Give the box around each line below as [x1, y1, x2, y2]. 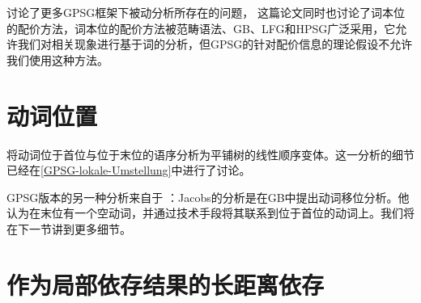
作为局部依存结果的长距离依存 [6, 267, 325, 301]
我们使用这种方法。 [6, 51, 108, 68]
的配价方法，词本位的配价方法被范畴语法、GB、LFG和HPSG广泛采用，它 [6, 19, 396, 36]
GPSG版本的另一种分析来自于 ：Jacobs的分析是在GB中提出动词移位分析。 [6, 188, 398, 205]
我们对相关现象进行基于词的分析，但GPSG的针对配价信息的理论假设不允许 [17, 36, 413, 53]
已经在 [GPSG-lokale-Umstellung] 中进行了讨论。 [6, 162, 251, 179]
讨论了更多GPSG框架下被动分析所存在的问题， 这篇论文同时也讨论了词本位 [6, 4, 405, 20]
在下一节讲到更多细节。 [6, 220, 131, 237]
